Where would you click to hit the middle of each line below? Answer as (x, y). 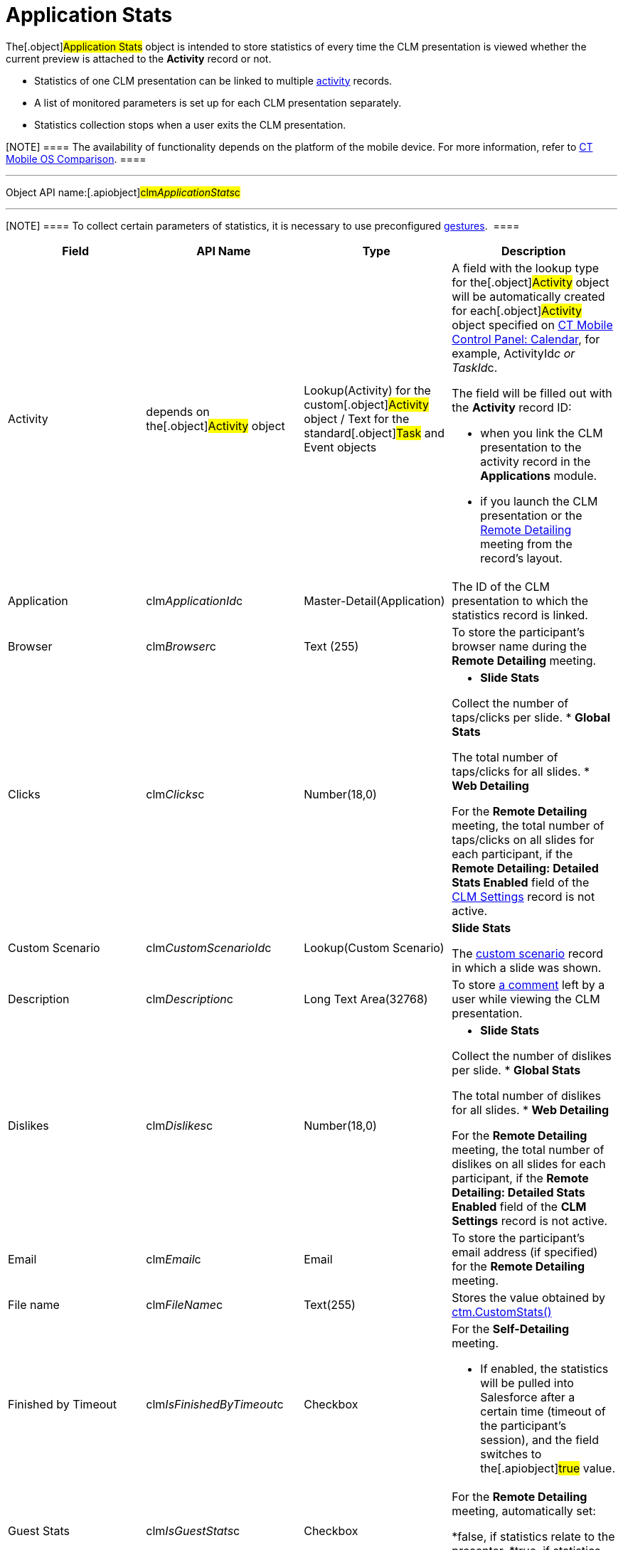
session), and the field (539, 1439)
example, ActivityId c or (513, 353)
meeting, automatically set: (524, 1511)
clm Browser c (181, 646)
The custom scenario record (528, 953)
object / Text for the (357, 418)
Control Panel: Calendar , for (526, 339)
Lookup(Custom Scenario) (374, 947)
